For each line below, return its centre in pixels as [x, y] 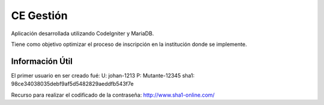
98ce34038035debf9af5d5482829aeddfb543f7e [73, 84]
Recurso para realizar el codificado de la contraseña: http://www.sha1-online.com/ [113, 95]
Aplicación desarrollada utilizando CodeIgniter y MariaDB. [82, 33]
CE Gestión [40, 16]
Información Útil [42, 61]
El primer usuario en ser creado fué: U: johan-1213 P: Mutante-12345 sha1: [103, 75]
